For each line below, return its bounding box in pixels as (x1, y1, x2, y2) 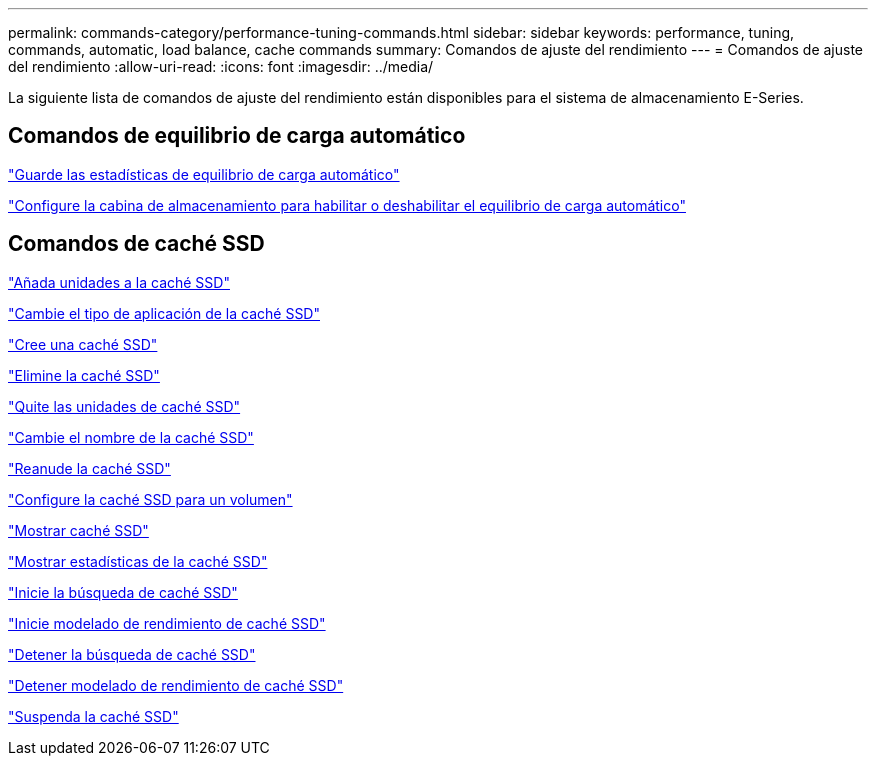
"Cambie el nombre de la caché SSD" (8, 428, 254, 446)
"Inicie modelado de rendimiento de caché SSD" (8, 614, 326, 632)
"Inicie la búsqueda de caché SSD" (8, 583, 238, 601)
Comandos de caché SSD (8, 231, 265, 257)
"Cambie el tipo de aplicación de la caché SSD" (8, 304, 320, 322)
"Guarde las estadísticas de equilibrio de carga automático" (8, 165, 400, 183)
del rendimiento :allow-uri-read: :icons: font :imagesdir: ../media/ (8, 58, 434, 75)
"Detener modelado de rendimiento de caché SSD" (8, 676, 344, 694)
